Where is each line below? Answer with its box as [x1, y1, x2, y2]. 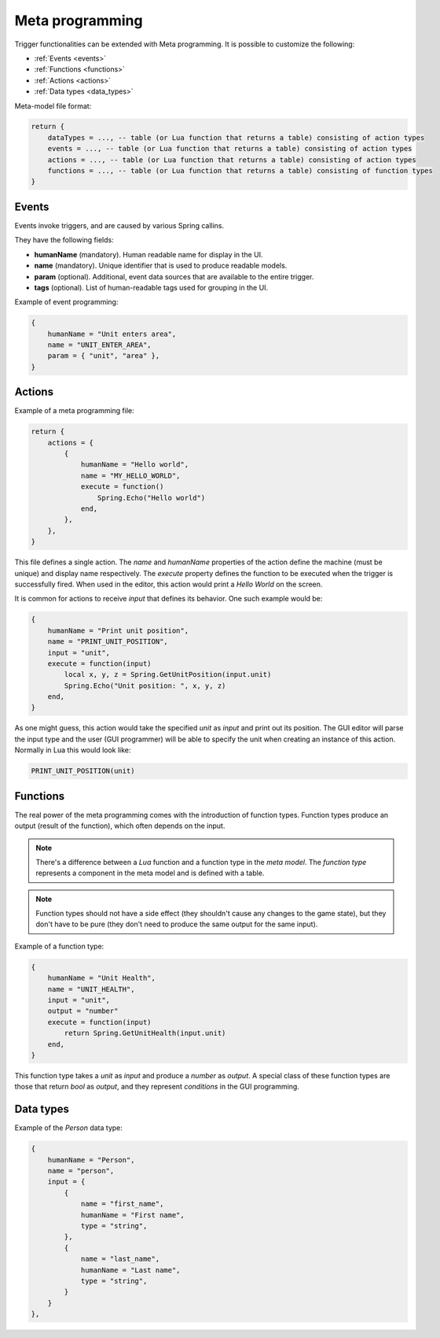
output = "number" [47, 1007, 119, 1015]
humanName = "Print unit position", [47, 626, 189, 635]
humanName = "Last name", [80, 1266, 181, 1274]
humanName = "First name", [80, 1210, 185, 1219]
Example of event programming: [14, 298, 119, 307]
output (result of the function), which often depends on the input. [14, 821, 225, 830]
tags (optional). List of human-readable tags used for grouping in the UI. [34, 283, 269, 292]
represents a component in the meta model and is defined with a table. [35, 868, 265, 878]
